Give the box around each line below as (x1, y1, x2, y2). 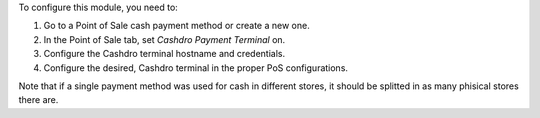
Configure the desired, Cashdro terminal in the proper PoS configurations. (43, 61, 349, 74)
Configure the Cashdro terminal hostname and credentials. (43, 48, 285, 60)
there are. (18, 94, 59, 106)
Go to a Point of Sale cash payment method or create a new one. (43, 20, 310, 32)
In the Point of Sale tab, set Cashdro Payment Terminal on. (43, 33, 286, 45)
